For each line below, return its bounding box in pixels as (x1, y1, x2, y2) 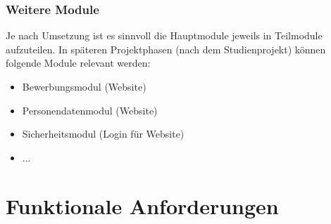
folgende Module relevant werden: (6, 55, 151, 70)
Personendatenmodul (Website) (22, 103, 158, 117)
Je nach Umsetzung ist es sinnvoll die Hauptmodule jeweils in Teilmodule (6, 28, 323, 43)
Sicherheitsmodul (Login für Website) (22, 126, 185, 141)
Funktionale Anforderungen (6, 191, 279, 220)
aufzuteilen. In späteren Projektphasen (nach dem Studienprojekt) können (6, 41, 326, 56)
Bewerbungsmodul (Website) (22, 79, 146, 93)
